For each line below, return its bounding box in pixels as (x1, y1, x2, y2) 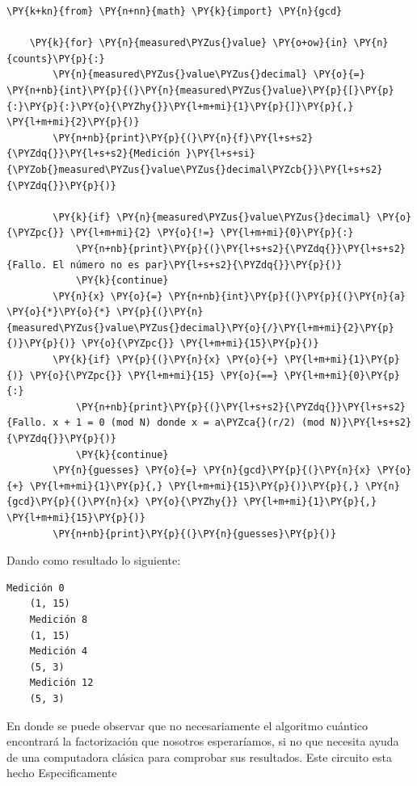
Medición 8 (29, 613, 88, 625)
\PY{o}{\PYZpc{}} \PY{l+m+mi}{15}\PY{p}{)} (82, 338, 319, 350)
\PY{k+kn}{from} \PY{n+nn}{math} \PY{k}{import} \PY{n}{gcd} (6, 6, 343, 17)
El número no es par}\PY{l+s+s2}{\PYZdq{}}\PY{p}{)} (53, 258, 343, 271)
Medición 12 (29, 677, 94, 689)
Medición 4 (29, 645, 88, 658)
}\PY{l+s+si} (185, 148, 255, 160)
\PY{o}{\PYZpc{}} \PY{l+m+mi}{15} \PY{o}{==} (29, 369, 279, 381)
